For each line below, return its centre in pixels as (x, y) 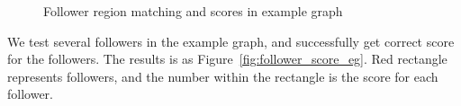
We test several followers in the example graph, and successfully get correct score (231, 41)
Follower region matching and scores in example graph (193, 11)
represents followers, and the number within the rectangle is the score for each (223, 76)
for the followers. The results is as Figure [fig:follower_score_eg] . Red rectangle (227, 59)
